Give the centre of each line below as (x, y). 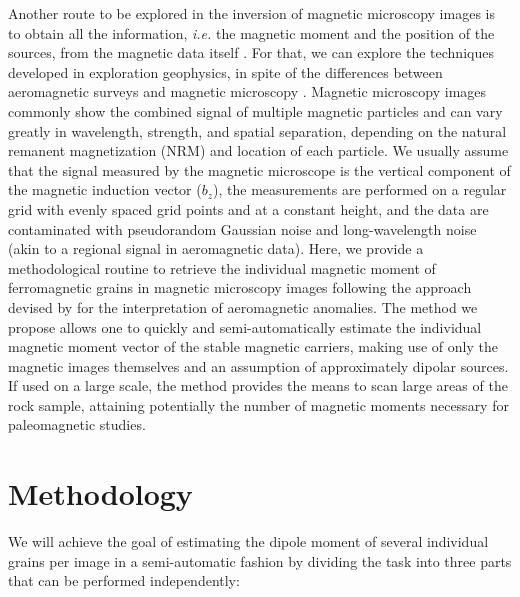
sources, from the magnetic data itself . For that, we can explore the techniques (251, 52)
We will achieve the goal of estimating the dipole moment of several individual (248, 541)
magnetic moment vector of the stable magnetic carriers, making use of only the (253, 346)
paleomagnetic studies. (77, 424)
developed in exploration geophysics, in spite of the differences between (225, 71)
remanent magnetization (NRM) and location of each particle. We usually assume (258, 150)
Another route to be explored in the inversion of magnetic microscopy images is (251, 13)
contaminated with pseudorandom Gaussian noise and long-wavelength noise (242, 228)
